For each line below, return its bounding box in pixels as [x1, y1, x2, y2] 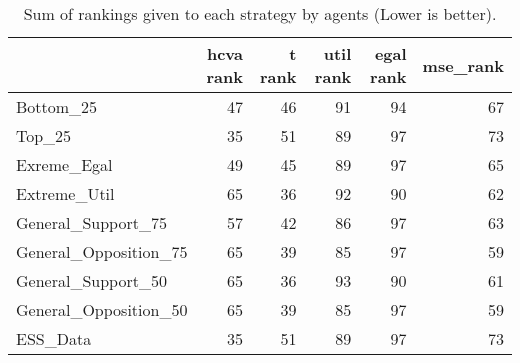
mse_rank [422, 53, 504, 77]
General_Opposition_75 [16, 240, 188, 263]
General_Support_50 [16, 269, 167, 292]
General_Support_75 [16, 211, 167, 234]
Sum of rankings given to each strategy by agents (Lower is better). [23, 2, 497, 25]
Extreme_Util [16, 182, 115, 205]
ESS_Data [16, 327, 92, 350]
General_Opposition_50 [16, 298, 188, 321]
